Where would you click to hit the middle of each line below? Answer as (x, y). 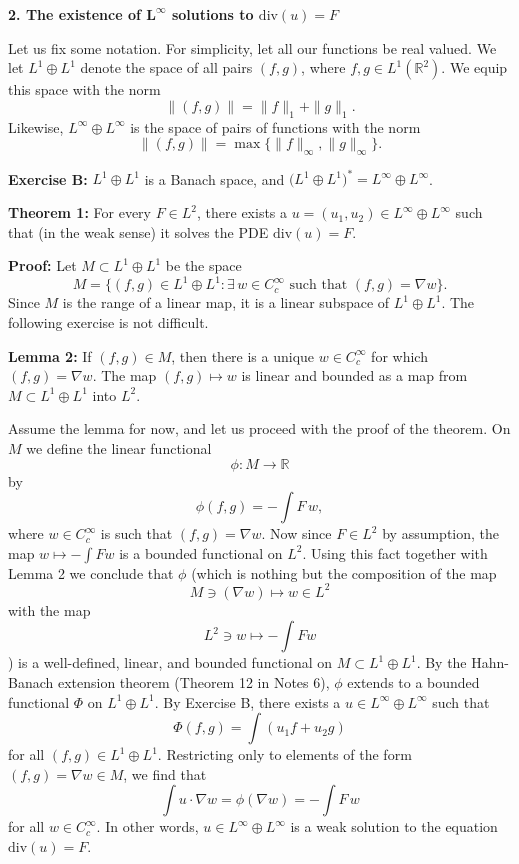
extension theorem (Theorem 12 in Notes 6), (193, 681)
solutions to (212, 14)
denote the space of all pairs (166, 67)
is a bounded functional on (201, 552)
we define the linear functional (119, 447)
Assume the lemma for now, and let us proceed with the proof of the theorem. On (259, 428)
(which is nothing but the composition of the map (344, 572)
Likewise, (36, 126)
